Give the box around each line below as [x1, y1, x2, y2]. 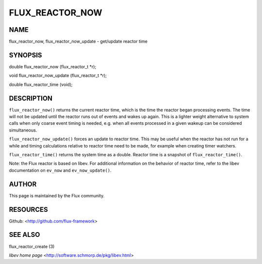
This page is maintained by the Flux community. [9, 192, 105, 198]
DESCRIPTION [9, 94, 53, 103]
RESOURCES [9, 205, 48, 214]
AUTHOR [9, 180, 37, 188]
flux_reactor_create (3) [9, 243, 55, 249]
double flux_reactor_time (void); [9, 81, 73, 87]
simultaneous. [9, 127, 37, 133]
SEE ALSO [9, 231, 40, 239]
